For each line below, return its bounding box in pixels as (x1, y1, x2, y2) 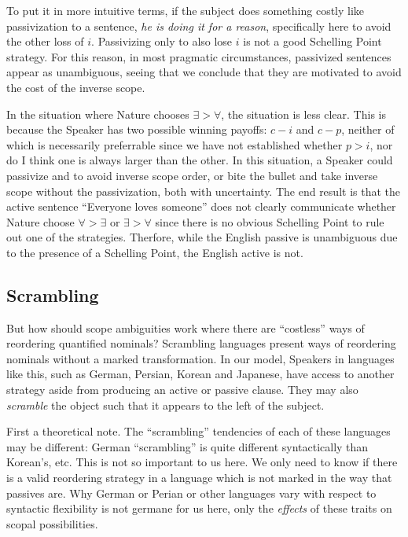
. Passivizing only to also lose (91, 33, 233, 50)
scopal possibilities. (6, 515, 98, 531)
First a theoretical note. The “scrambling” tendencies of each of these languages (6, 423, 391, 440)
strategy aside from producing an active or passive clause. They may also (6, 381, 358, 398)
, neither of (341, 121, 395, 138)
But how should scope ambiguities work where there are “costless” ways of (6, 319, 365, 336)
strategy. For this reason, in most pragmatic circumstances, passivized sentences (6, 48, 391, 64)
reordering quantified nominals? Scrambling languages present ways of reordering (6, 335, 396, 351)
